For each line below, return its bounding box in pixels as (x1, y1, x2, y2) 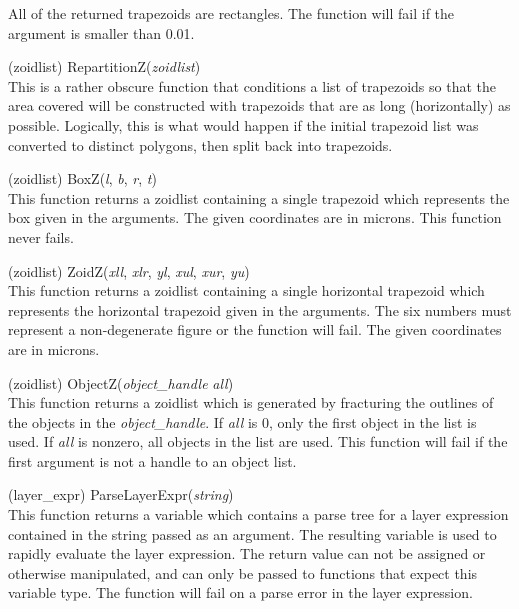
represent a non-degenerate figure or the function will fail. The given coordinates (8, 319, 502, 340)
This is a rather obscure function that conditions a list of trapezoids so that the (8, 75, 496, 96)
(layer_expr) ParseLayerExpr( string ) (8, 484, 234, 505)
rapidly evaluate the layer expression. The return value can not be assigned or (8, 543, 486, 564)
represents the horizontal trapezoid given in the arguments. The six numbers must (8, 299, 512, 320)
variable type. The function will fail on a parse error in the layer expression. (8, 582, 473, 603)
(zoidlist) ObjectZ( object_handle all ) (8, 372, 234, 393)
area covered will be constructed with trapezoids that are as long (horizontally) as (8, 95, 511, 116)
